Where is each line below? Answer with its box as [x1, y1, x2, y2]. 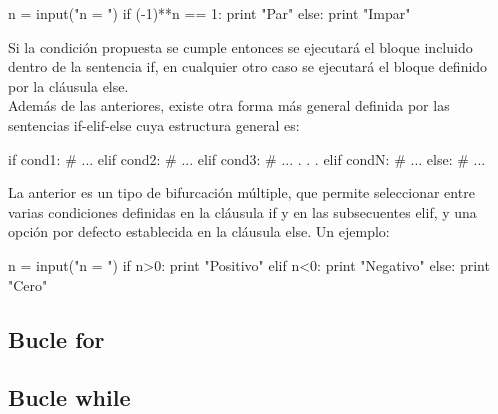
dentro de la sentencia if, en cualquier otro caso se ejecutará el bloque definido [8, 56, 488, 77]
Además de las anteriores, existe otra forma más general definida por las [8, 95, 450, 116]
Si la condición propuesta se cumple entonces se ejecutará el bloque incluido [8, 36, 473, 57]
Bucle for [8, 323, 105, 354]
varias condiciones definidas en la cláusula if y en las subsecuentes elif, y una [8, 201, 477, 222]
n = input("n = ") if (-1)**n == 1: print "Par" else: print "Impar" [8, 3, 411, 23]
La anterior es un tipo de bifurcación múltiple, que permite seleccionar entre [8, 182, 475, 203]
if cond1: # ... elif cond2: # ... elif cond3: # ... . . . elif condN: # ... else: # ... [8, 148, 486, 169]
